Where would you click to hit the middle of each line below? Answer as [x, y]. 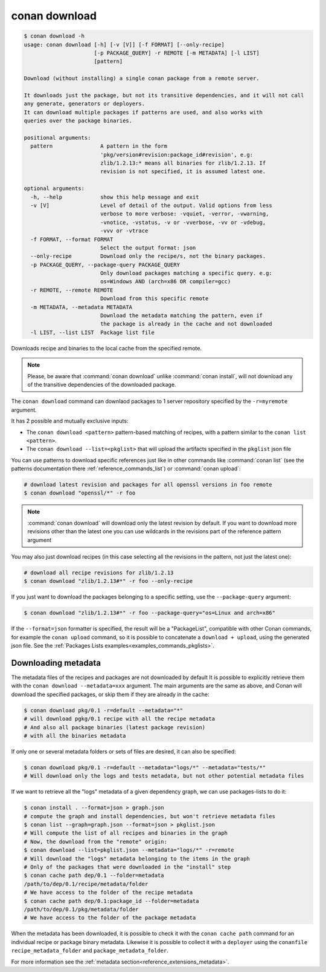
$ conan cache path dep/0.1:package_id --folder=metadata [111, 901]
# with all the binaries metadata [75, 736]
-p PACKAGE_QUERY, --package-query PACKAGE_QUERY [105, 264]
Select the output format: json [148, 248]
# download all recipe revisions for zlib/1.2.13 [99, 573]
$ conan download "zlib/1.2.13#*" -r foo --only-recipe [108, 581]
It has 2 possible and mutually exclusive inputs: [70, 421]
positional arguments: [57, 137]
